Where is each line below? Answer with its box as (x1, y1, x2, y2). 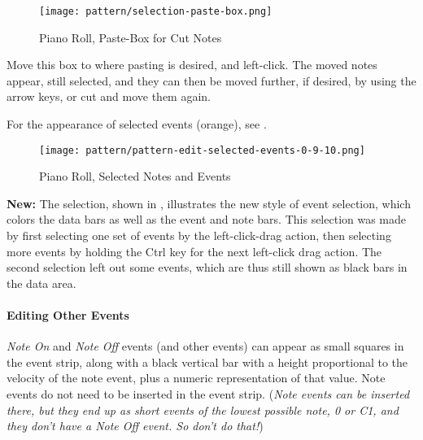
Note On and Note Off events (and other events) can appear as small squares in (7, 338, 404, 355)
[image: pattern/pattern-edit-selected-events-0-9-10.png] (39, 144, 365, 156)
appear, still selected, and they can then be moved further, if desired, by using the (7, 72, 416, 89)
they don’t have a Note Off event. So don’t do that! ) (7, 417, 264, 434)
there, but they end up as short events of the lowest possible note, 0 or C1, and (7, 401, 399, 418)
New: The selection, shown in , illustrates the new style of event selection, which (7, 194, 411, 211)
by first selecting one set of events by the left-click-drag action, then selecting (7, 227, 391, 244)
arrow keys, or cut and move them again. (7, 88, 211, 105)
